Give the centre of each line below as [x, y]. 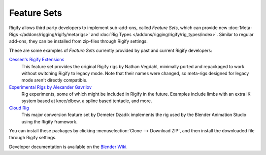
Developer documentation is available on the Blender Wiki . [68, 147]
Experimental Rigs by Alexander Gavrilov [50, 87]
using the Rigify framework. [50, 121]
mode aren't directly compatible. [54, 80]
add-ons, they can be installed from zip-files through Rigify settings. [78, 41]
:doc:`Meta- [240, 28]
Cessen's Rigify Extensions [37, 60]
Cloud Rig [19, 108]
